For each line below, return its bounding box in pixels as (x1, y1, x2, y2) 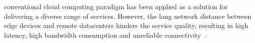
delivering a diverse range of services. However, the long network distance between (4, 11, 252, 21)
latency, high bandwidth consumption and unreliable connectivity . (4, 29, 207, 40)
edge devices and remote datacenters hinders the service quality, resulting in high (4, 20, 249, 30)
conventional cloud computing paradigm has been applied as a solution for (4, 1, 228, 11)
